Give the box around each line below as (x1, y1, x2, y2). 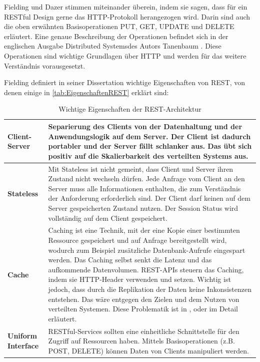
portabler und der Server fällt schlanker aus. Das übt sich (48, 141, 252, 151)
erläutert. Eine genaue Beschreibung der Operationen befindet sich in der (4, 31, 228, 41)
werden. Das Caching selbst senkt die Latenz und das (48, 254, 212, 265)
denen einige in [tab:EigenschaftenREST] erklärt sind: (4, 87, 169, 97)
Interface (7, 340, 39, 350)
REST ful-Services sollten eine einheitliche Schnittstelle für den (48, 325, 239, 336)
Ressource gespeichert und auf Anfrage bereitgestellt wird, (48, 234, 227, 245)
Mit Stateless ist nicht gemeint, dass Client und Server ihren (48, 163, 233, 174)
